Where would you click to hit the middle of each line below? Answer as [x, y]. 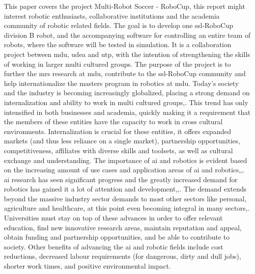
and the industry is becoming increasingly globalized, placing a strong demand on [127, 93]
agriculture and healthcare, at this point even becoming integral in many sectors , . [127, 208]
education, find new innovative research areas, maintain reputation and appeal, [123, 227]
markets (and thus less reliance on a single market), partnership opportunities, [122, 141]
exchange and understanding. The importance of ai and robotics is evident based [126, 160]
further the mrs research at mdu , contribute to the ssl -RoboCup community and [125, 73]
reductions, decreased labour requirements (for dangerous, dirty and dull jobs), [123, 256]
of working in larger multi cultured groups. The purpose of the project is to [117, 64]
